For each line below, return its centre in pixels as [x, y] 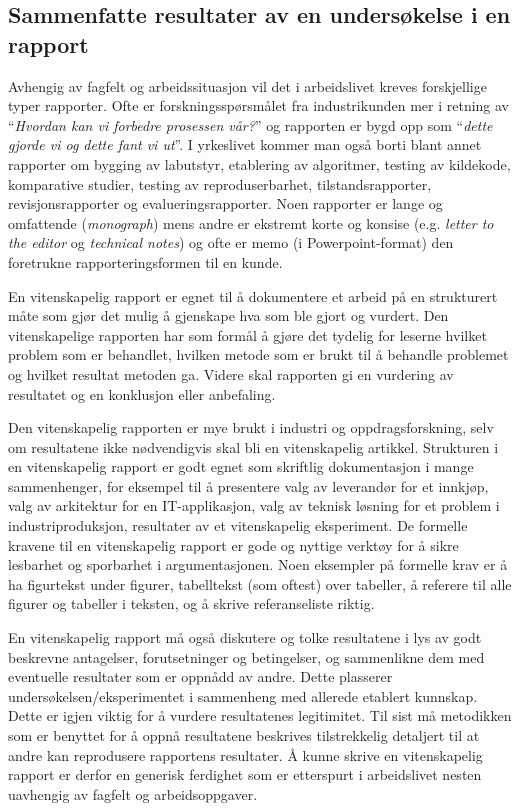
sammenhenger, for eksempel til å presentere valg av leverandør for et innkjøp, [248, 485]
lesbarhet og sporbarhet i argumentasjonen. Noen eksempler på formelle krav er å [258, 564]
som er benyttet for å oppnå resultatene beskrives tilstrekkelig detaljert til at [244, 735]
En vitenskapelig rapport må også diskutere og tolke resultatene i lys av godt [245, 637]
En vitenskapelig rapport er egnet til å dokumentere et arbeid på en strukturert [253, 295]
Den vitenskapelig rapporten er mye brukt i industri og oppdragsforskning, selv [251, 427]
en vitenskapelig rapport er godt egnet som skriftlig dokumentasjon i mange [241, 466]
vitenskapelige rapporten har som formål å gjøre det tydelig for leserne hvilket [247, 334]
